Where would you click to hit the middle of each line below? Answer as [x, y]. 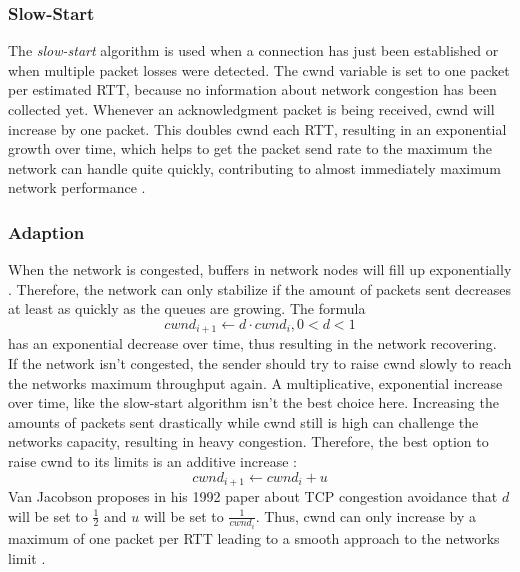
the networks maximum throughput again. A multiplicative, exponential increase [255, 382]
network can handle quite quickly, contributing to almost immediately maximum [254, 167]
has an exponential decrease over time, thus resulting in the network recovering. [252, 343]
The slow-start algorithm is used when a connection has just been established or [253, 50]
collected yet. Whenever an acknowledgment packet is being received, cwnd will [251, 109]
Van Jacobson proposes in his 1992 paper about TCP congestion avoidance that [253, 496]
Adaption [46, 231]
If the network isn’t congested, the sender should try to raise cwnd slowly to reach [260, 363]
